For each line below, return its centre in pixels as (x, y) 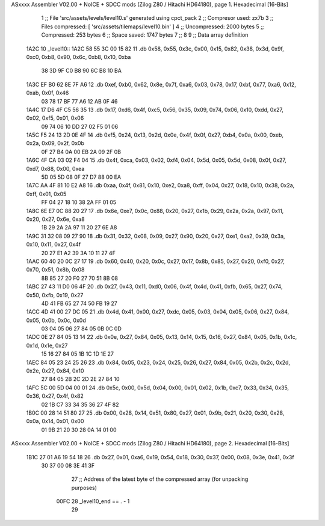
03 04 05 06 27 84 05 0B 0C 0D (81, 329)
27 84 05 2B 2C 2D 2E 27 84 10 (80, 379)
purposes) (84, 487)
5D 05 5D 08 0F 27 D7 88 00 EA (81, 177)
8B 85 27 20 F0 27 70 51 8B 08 (80, 278)
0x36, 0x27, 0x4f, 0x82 (55, 396)
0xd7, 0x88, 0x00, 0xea (55, 169)
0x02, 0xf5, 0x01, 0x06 (55, 118)
